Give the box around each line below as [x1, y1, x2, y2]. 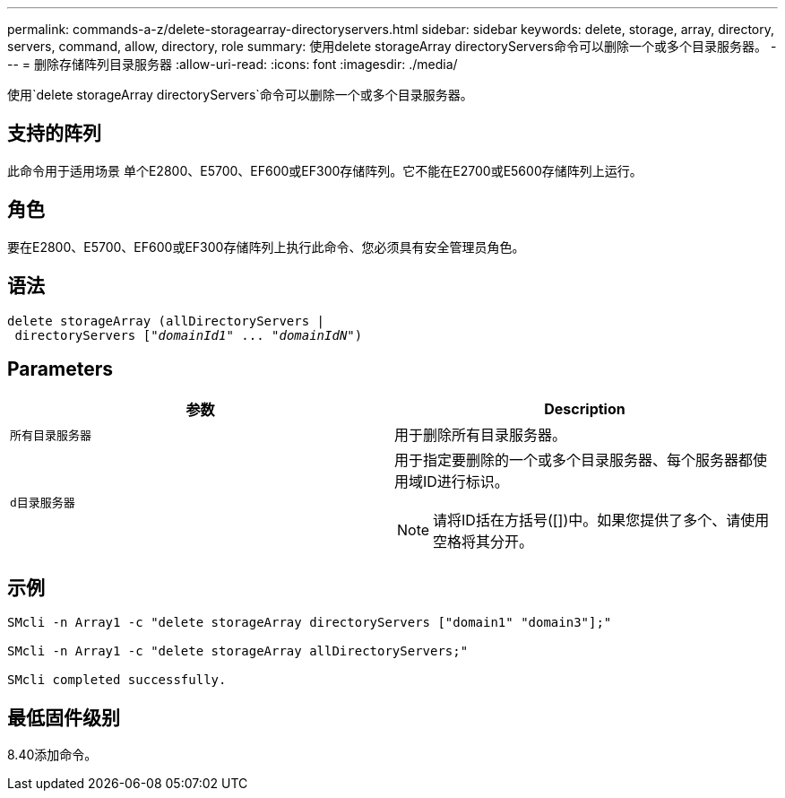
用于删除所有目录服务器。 [394, 426, 567, 445]
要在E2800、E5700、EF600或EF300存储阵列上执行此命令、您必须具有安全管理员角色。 [7, 239, 525, 255]
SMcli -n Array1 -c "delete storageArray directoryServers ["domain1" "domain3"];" [7, 615, 612, 630]
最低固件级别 [7, 706, 120, 729]
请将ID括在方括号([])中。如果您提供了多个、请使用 [433, 511, 770, 530]
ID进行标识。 [423, 473, 509, 491]
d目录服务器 [10, 495, 75, 509]
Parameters [7, 357, 113, 380]
